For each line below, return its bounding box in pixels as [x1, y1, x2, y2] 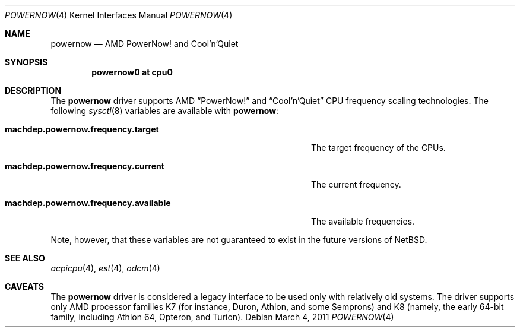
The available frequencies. [311, 216, 415, 226]
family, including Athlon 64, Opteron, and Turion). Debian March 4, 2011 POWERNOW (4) [50, 312, 394, 322]
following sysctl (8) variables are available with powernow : [50, 106, 279, 116]
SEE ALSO [5, 253, 45, 263]
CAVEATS [5, 282, 44, 292]
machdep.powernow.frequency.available [5, 198, 171, 208]
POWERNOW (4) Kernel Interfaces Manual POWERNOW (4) [5, 10, 233, 20]
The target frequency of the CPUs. [311, 143, 446, 153]
